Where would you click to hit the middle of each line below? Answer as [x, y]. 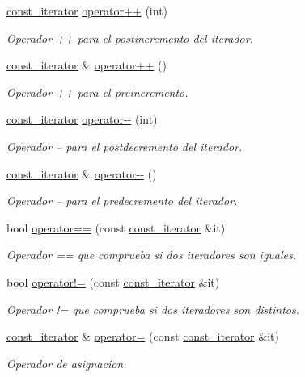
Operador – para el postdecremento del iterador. [125, 146]
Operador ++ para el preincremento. [97, 92]
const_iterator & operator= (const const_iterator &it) [143, 336]
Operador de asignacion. [67, 363]
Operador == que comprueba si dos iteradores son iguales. [152, 255]
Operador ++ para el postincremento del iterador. [130, 38]
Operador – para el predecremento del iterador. [122, 201]
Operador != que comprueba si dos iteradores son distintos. [153, 309]
